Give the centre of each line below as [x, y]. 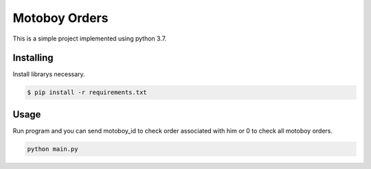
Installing [33, 58]
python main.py [53, 149]
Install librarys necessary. [49, 74]
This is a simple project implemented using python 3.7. [90, 38]
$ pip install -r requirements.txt [87, 92]
